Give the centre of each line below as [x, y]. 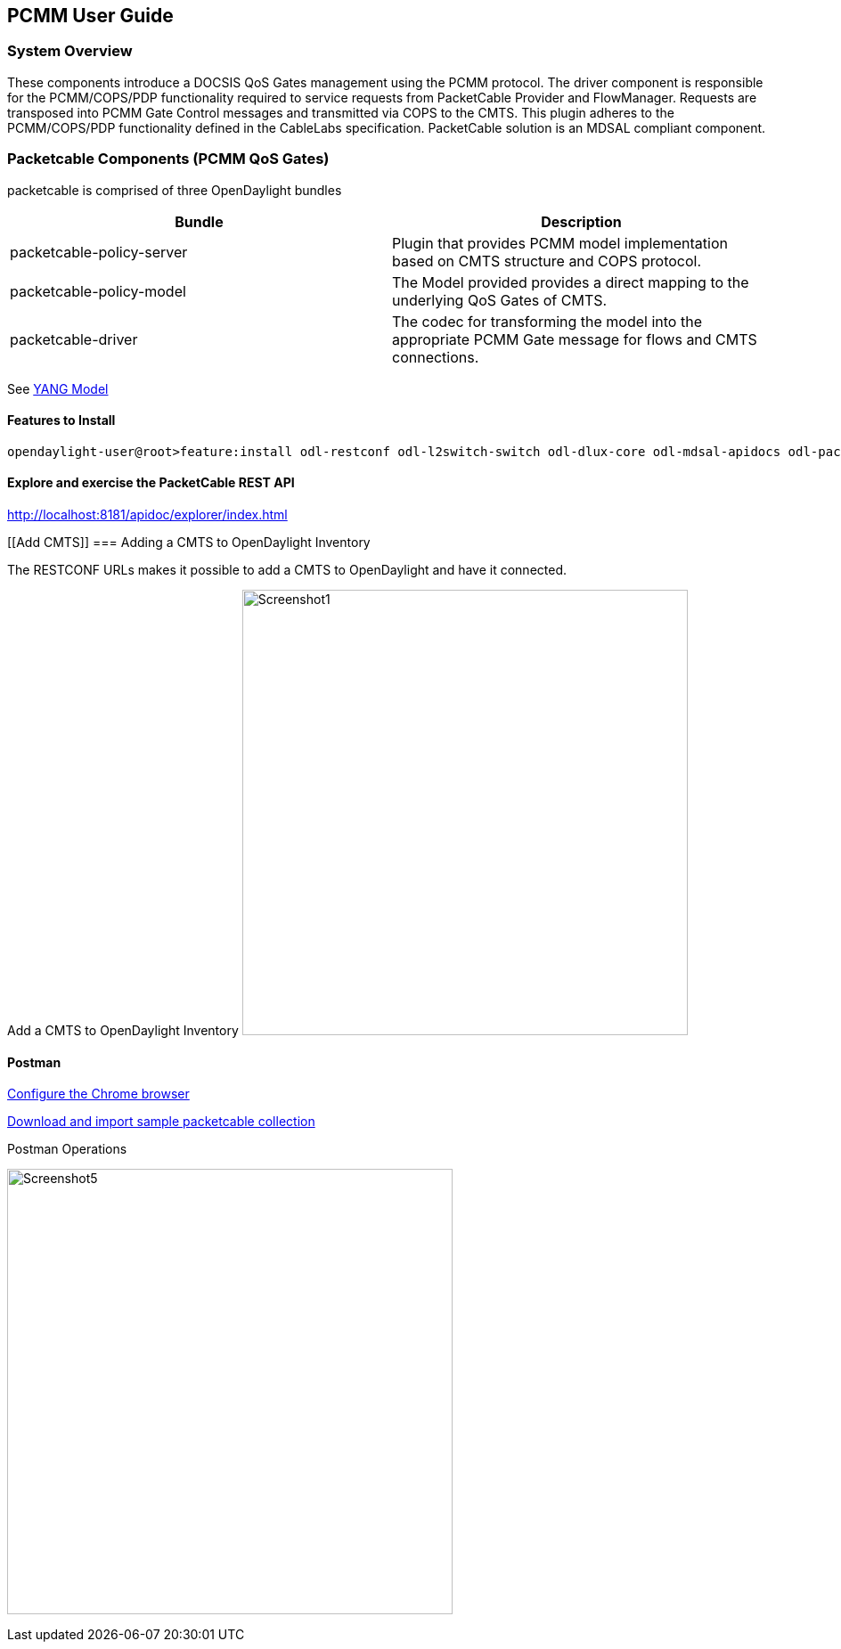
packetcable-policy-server [99, 252]
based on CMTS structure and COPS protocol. [547, 261]
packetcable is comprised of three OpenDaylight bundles [175, 190]
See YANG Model [58, 388]
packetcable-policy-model [98, 291]
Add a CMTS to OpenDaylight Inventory [123, 1030]
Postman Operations [67, 1149]
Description [581, 221]
